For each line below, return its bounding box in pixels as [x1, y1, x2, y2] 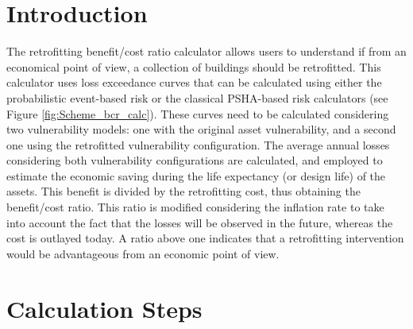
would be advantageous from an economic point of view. [6, 245, 280, 261]
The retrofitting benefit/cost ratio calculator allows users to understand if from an [6, 43, 407, 60]
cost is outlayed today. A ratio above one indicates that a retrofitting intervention [6, 230, 404, 246]
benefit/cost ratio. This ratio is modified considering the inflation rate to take [6, 199, 384, 215]
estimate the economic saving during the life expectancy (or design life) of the [6, 167, 386, 184]
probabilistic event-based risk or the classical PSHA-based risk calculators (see [6, 89, 388, 106]
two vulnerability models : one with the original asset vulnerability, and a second [6, 121, 396, 137]
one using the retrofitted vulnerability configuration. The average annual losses [6, 136, 390, 153]
